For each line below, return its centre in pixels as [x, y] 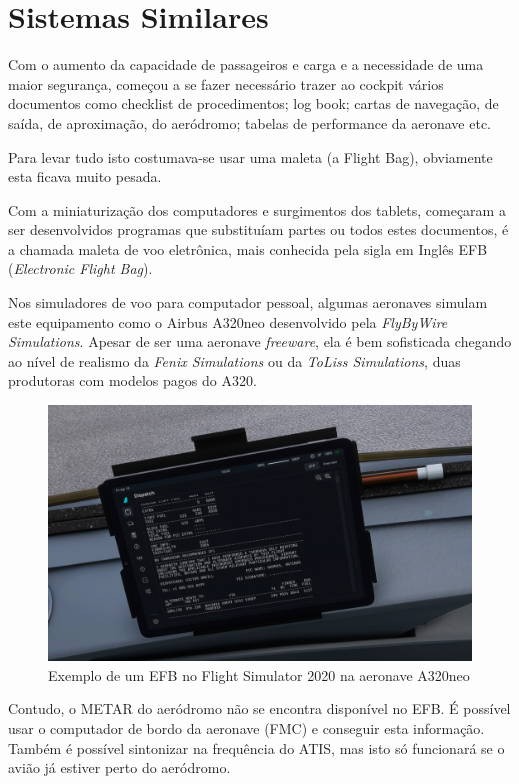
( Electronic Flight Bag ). [80, 268]
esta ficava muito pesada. [85, 176]
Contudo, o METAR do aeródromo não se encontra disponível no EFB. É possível [259, 708]
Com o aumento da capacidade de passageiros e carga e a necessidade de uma [246, 64]
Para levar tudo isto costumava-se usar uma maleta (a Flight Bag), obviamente [250, 156]
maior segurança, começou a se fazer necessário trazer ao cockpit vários [226, 83]
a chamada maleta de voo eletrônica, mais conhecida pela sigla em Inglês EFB [248, 248]
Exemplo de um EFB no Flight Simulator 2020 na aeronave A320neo [259, 674]
